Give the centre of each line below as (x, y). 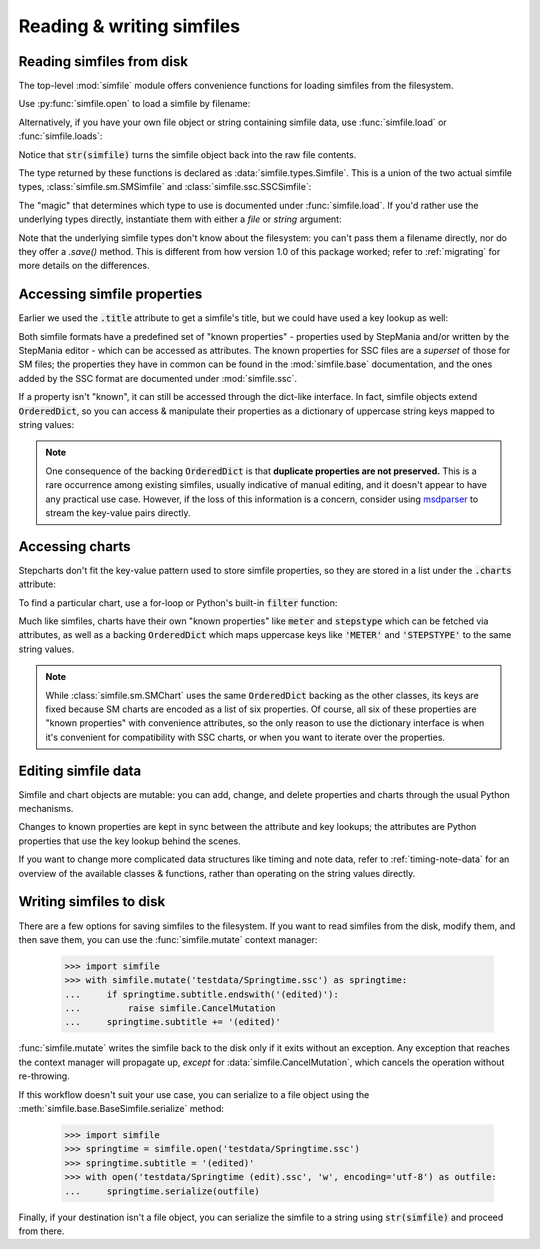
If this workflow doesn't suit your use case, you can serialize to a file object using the (194, 1094)
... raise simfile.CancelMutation (170, 1008)
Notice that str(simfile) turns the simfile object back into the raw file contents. (187, 154)
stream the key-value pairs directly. (118, 512)
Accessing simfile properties (110, 294)
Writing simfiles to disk (92, 901)
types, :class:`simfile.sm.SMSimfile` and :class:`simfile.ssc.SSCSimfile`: (165, 187)
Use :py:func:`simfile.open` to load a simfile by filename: (134, 104)
